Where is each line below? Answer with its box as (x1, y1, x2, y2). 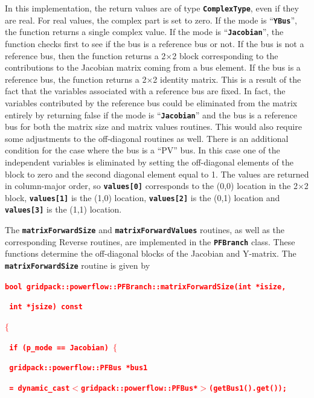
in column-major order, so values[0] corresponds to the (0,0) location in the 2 (5, 179, 298, 192)
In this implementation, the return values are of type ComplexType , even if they (5, 2, 299, 14)
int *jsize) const (9, 303, 83, 312)
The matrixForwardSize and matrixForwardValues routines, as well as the (5, 223, 284, 236)
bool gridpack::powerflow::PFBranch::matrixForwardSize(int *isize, (5, 282, 286, 291)
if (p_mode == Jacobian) (9, 343, 109, 352)
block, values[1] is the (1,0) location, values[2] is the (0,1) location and (5, 191, 280, 204)
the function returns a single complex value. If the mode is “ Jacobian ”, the (5, 25, 284, 38)
